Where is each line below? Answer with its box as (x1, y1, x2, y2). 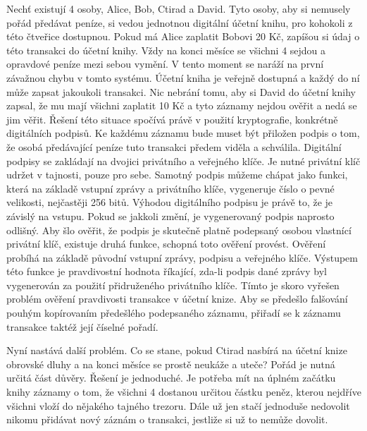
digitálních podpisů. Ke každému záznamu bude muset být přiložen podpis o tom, (6, 126, 360, 140)
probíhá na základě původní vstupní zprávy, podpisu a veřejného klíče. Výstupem (6, 250, 358, 265)
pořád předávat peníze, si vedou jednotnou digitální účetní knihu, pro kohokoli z (6, 15, 353, 30)
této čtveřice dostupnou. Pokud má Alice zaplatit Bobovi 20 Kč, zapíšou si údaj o (6, 29, 360, 44)
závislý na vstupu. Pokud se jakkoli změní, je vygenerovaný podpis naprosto (6, 208, 335, 223)
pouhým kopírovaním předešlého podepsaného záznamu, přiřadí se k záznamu (6, 305, 341, 320)
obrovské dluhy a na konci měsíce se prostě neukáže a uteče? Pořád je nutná (6, 356, 335, 371)
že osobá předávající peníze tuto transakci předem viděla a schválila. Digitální (6, 139, 342, 154)
